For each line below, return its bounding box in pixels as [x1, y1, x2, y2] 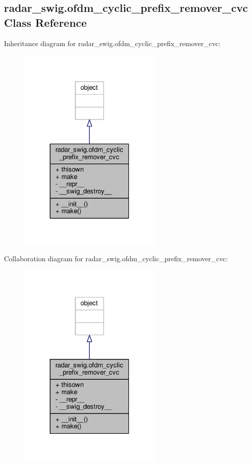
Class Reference [4, 14, 87, 30]
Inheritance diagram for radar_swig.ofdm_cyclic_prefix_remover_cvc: [4, 38, 221, 48]
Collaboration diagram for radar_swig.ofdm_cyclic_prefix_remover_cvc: [4, 253, 228, 264]
